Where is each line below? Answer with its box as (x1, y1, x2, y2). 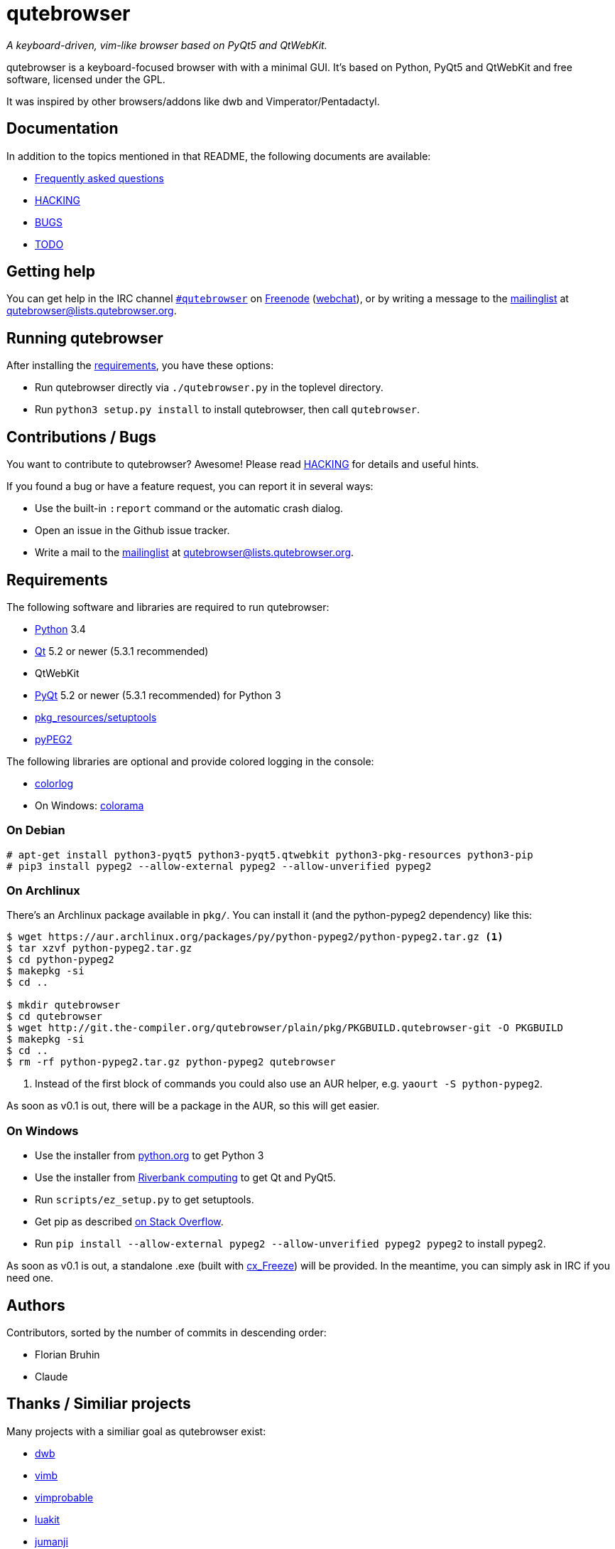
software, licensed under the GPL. (6, 73, 165, 85)
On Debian (6, 823, 65, 838)
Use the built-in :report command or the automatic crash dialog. (35, 502, 344, 515)
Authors (6, 1296, 65, 1314)
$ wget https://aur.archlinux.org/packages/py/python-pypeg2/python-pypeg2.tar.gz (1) (6, 931, 504, 943)
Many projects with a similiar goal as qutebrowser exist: (6, 1425, 266, 1437)
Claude (35, 1370, 68, 1383)
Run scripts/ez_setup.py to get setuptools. (35, 1193, 254, 1206)
